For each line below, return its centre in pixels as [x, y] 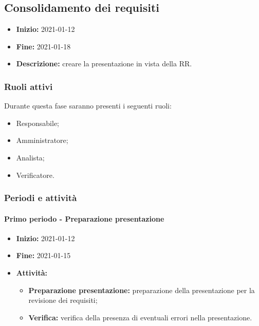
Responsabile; [38, 123]
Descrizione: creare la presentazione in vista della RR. [104, 64]
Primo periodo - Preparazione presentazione [84, 218]
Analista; [30, 157]
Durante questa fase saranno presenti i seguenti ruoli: [88, 106]
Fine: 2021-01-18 [43, 46]
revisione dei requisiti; [63, 300]
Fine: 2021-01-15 [43, 255]
